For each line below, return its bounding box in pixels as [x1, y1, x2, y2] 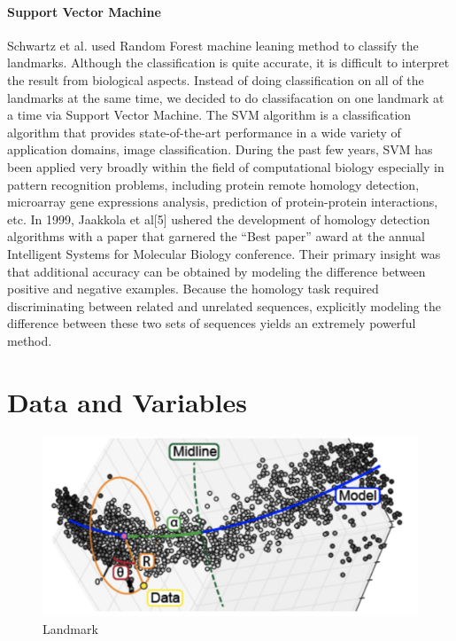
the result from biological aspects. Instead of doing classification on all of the [7, 70, 424, 89]
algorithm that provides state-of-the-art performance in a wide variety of [7, 122, 401, 141]
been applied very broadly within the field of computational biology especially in [7, 157, 444, 176]
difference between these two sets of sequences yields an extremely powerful [7, 314, 416, 332]
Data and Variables [7, 383, 247, 419]
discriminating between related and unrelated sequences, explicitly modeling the [7, 296, 441, 315]
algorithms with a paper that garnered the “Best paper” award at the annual [7, 227, 425, 246]
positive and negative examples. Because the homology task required [7, 279, 379, 298]
